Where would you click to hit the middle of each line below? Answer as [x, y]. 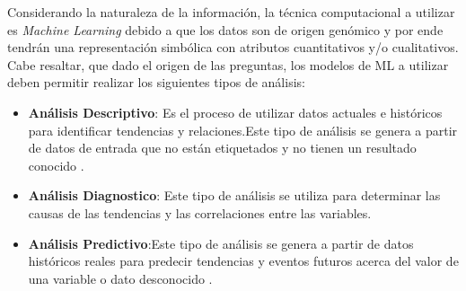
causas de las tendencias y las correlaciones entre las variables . [200, 212]
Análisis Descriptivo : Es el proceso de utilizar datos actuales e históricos [235, 112]
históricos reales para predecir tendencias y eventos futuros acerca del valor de [243, 261]
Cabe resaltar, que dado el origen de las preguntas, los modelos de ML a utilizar [228, 64]
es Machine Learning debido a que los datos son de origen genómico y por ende [225, 29]
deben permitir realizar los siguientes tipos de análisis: [156, 82]
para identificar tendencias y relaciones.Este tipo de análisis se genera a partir [243, 130]
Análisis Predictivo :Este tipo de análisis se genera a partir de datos [221, 243]
